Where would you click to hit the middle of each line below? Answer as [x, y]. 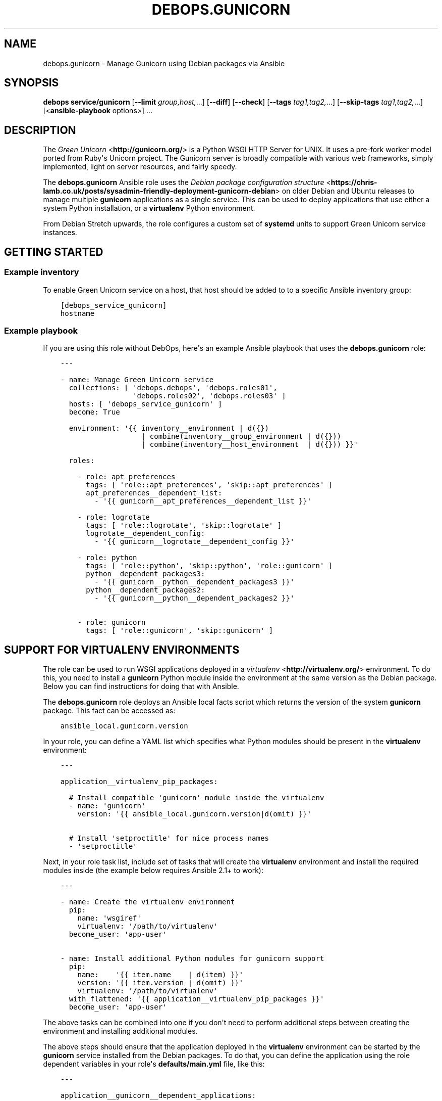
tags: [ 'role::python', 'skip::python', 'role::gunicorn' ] [209, 566]
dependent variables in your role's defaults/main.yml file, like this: [154, 1064]
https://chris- [354, 182]
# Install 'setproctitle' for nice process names [169, 838]
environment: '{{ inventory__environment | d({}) [169, 428]
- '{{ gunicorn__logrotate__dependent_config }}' [195, 542]
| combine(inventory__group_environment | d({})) [241, 437]
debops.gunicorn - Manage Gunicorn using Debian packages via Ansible [164, 63]
